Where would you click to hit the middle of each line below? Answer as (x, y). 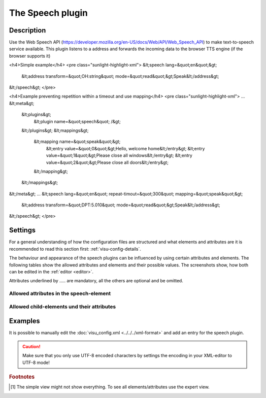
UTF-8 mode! (36, 363)
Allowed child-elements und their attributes (63, 306)
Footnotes (22, 377)
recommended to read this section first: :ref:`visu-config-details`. (75, 249)
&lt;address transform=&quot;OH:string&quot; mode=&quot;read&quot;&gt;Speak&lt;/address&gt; (120, 76)
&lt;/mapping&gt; (51, 171)
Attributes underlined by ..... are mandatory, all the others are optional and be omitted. (96, 281)
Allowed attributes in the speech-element (60, 294)
